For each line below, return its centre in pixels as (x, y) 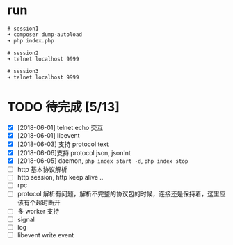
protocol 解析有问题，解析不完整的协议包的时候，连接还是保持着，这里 (119, 194)
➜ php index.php (31, 40)
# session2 (23, 53)
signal (26, 219)
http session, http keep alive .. (60, 177)
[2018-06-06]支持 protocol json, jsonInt (74, 153)
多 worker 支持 (38, 212)
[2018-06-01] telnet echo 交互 (60, 127)
